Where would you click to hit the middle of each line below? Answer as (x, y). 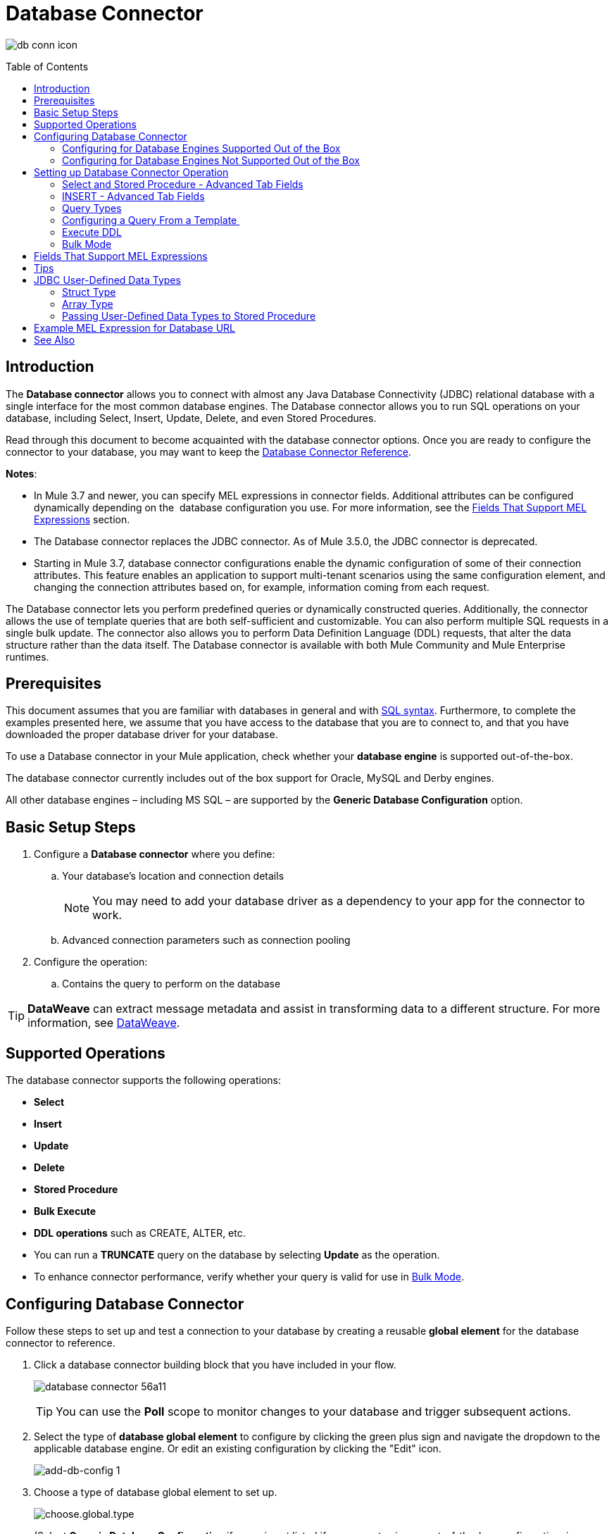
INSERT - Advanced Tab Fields (133, 196)
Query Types (92, 208)
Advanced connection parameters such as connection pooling (206, 940)
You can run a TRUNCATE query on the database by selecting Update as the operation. (237, 1255)
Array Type (88, 304)
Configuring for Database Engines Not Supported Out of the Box (211, 160)
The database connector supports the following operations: (144, 1080)
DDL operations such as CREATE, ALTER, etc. (140, 1233)
